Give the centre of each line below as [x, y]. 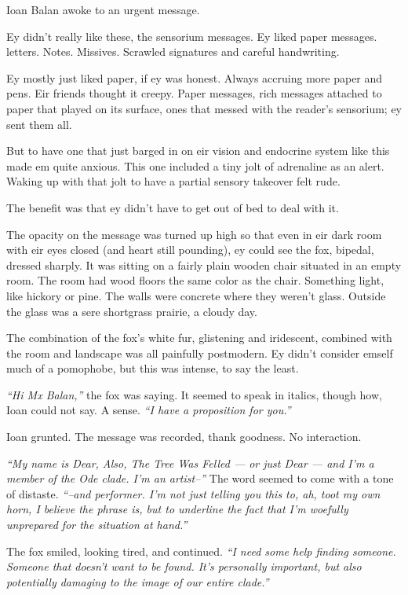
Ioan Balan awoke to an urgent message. [103, 9]
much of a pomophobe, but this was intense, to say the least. [153, 368]
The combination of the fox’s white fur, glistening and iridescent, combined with [199, 338]
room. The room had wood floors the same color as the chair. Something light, [195, 280]
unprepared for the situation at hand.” [97, 525]
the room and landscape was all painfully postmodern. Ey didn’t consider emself [200, 353]
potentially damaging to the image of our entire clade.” [138, 581]
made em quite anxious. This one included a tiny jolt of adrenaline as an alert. [195, 165]
